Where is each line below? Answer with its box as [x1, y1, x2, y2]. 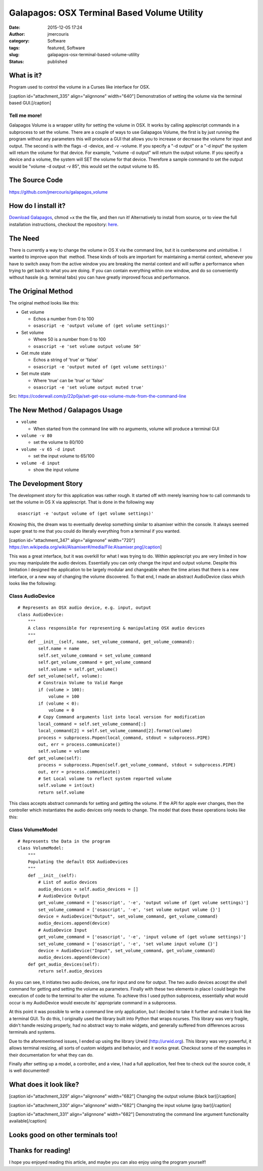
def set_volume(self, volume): [27, 673, 103, 679]
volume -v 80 [21, 433, 53, 438]
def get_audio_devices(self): [27, 961, 100, 967]
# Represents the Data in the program [18, 838, 111, 844]
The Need [9, 234, 39, 242]
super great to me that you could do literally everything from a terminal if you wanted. [9, 528, 181, 534]
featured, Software [47, 44, 85, 51]
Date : [9, 24, 20, 30]
